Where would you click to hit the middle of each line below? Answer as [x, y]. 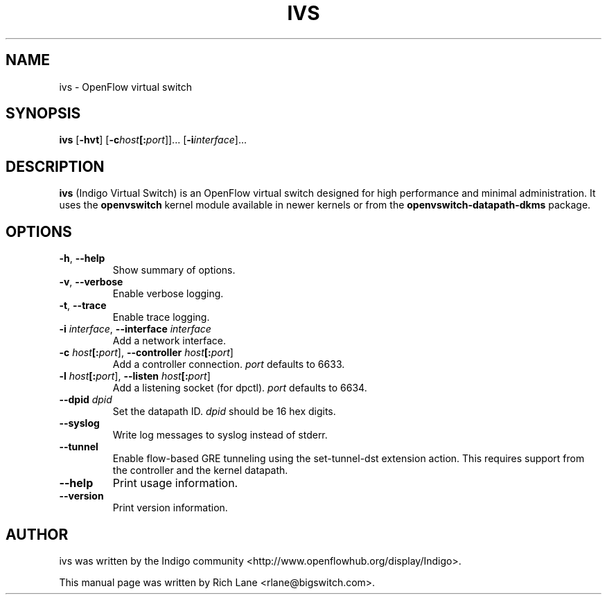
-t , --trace [83, 306]
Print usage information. [175, 483]
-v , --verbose [91, 282]
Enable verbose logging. [168, 294]
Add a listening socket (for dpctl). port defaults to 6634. [240, 388]
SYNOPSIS [43, 114]
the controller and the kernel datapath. [200, 470]
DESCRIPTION [55, 166]
